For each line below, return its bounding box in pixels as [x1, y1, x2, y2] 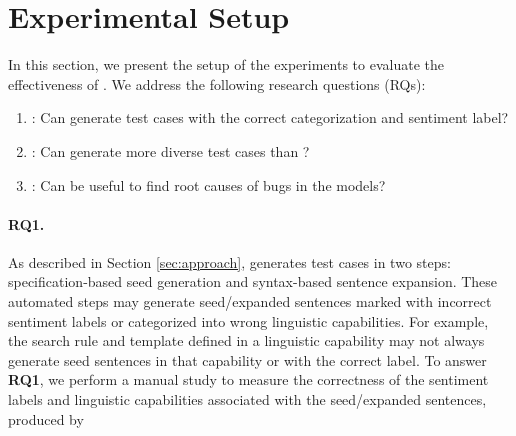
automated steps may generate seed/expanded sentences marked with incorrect [8, 291, 492, 312]
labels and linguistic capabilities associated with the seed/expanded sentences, [8, 389, 487, 410]
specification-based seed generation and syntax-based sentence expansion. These [8, 271, 498, 292]
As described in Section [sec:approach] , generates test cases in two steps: [8, 251, 451, 272]
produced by [8, 408, 84, 429]
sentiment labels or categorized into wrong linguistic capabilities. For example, [8, 310, 489, 331]
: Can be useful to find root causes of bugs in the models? [31, 174, 386, 195]
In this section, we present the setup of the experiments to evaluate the [8, 54, 444, 75]
